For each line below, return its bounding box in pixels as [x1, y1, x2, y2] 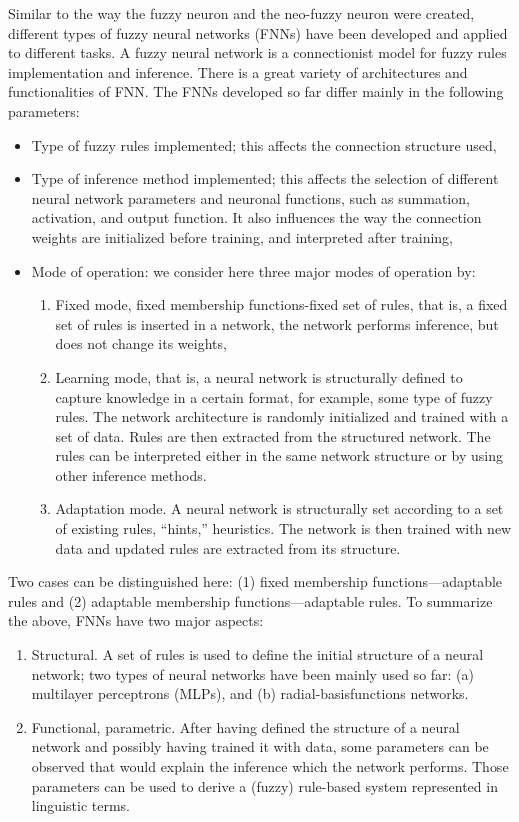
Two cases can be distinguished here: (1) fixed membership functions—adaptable [8, 571, 503, 592]
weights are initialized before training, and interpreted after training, [31, 226, 453, 247]
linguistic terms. [31, 795, 130, 816]
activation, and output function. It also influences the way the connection [31, 207, 482, 228]
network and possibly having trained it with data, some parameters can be [31, 736, 489, 757]
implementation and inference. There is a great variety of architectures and [8, 61, 468, 82]
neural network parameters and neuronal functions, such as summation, [31, 187, 470, 208]
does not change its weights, [55, 333, 227, 354]
